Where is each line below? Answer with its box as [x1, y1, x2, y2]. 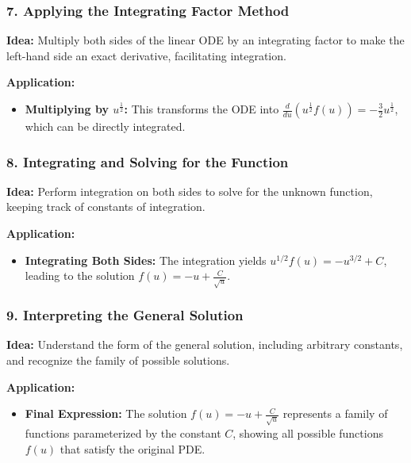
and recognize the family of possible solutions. [6, 351, 230, 368]
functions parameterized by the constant [25, 425, 221, 442]
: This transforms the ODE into [124, 101, 279, 117]
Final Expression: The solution [25, 405, 187, 422]
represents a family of [282, 405, 388, 422]
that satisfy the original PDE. [60, 440, 205, 457]
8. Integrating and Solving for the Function [6, 151, 289, 171]
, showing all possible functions [232, 425, 383, 442]
